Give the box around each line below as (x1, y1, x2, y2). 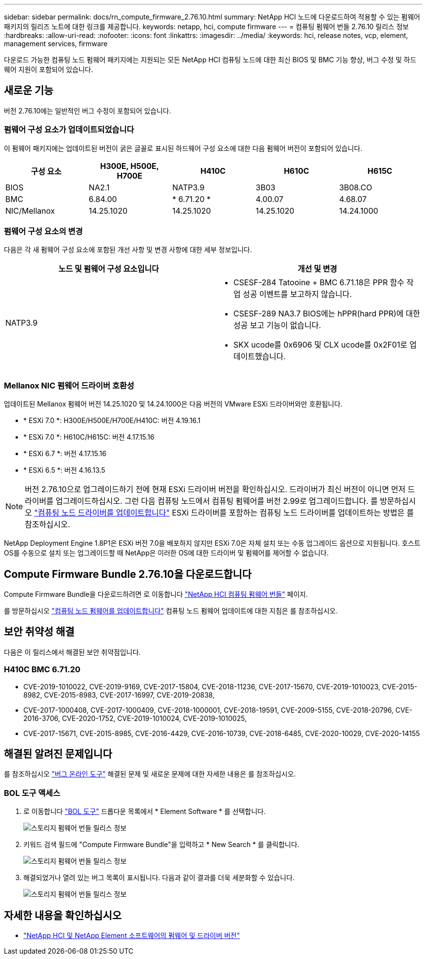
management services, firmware (4, 39, 107, 48)
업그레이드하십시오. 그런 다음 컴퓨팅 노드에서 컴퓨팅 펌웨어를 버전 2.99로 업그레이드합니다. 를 (55, 496, 378, 506)
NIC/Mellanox (5, 205, 55, 216)
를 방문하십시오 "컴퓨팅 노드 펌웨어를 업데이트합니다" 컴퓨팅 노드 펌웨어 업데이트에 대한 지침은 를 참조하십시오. (4, 606, 338, 615)
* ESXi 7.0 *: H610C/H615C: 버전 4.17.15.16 (23, 433, 155, 442)
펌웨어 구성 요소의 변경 (4, 226, 83, 236)
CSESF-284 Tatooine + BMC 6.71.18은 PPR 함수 (233, 277, 405, 288)
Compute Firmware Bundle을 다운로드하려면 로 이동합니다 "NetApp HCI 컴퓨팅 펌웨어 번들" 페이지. (4, 590, 308, 598)
